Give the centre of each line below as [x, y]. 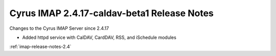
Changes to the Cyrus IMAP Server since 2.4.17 [59, 28]
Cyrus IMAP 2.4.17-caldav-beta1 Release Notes [112, 13]
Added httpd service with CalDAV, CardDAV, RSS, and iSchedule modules [99, 37]
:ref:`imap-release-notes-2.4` [40, 47]
